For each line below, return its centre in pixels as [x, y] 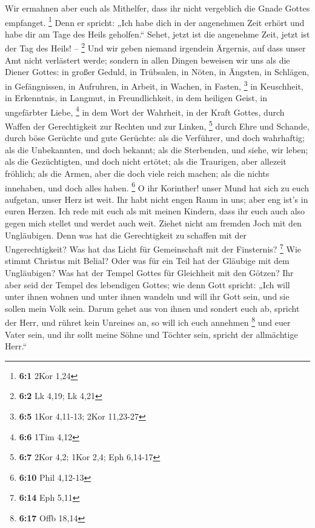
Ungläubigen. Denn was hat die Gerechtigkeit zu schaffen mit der [126, 235]
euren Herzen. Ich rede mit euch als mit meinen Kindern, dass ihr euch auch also [155, 211]
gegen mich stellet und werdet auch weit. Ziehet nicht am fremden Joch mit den [153, 223]
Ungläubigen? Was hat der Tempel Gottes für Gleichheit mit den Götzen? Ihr [149, 273]
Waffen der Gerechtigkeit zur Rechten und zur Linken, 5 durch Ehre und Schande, [157, 125]
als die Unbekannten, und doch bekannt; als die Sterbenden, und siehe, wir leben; [157, 149]
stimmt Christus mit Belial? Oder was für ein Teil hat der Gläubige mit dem [147, 261]
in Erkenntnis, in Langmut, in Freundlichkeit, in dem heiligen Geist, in [136, 98]
